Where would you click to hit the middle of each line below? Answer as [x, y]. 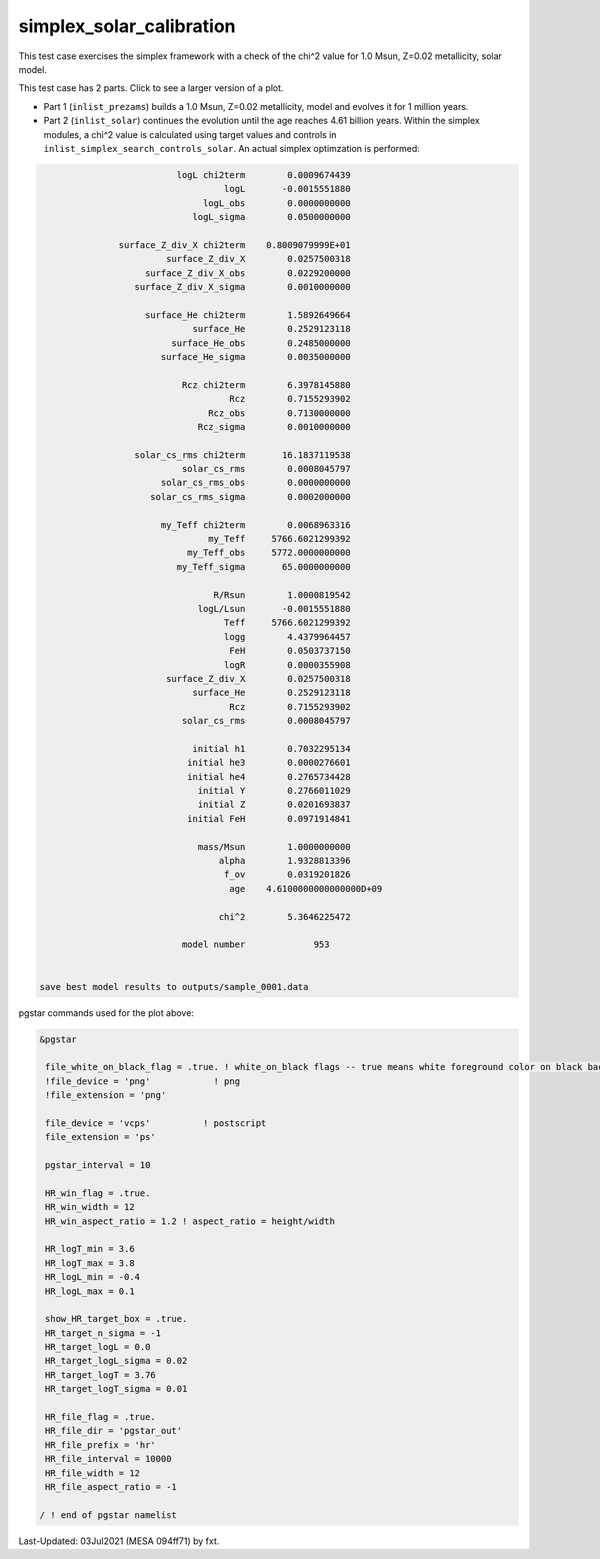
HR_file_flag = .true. [101, 1417]
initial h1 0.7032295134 [271, 748]
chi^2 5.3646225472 [284, 916]
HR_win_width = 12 [90, 1207]
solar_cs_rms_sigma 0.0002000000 [250, 496]
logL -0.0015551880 [287, 189]
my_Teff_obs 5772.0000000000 [268, 553]
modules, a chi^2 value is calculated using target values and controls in [190, 134]
